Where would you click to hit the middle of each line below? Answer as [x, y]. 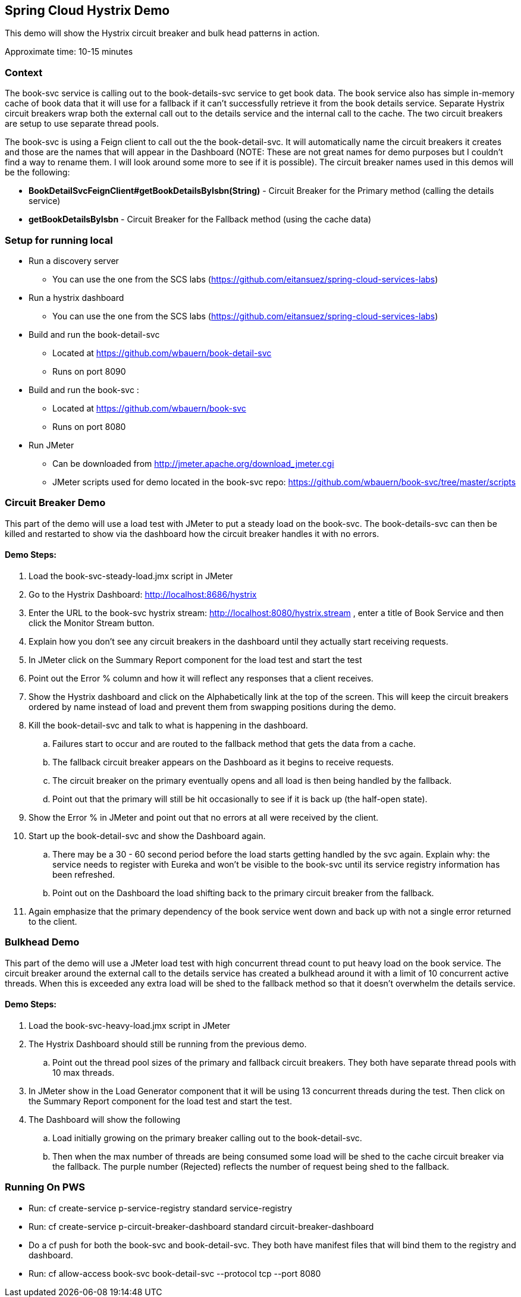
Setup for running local [59, 240]
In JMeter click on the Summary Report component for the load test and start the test [195, 660]
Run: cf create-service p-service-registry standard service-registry [161, 1208]
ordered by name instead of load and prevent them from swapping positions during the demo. [212, 706]
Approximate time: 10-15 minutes [69, 52]
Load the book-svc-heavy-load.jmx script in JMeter [130, 1025]
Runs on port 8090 [89, 371]
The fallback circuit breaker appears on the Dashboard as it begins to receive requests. [223, 762]
